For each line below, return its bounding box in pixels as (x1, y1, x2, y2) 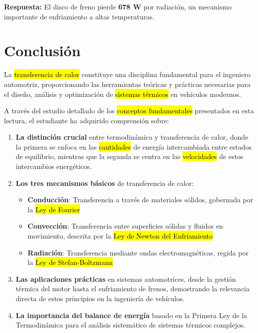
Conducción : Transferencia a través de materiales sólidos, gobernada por (27, 194, 254, 205)
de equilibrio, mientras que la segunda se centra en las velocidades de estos (15, 151, 244, 162)
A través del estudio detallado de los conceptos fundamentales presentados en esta (4, 105, 254, 116)
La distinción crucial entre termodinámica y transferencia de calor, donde (15, 132, 249, 142)
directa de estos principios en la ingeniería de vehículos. (15, 293, 185, 303)
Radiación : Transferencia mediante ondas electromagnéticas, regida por (27, 247, 249, 257)
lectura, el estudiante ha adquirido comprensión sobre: (4, 115, 169, 125)
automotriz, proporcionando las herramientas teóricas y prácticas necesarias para (4, 79, 251, 89)
